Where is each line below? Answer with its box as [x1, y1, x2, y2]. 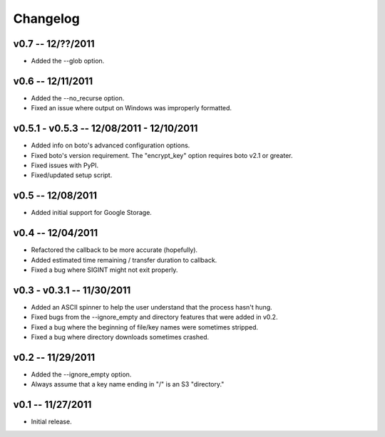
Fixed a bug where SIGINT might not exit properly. [31, 265, 178, 274]
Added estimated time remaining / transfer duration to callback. [31, 256, 217, 264]
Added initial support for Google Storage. [31, 209, 153, 217]
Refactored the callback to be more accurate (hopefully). [31, 246, 198, 254]
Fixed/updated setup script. [31, 171, 113, 179]
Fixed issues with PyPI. [31, 161, 99, 170]
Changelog [13, 11, 80, 26]
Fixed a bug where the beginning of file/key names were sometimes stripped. [31, 322, 259, 331]
